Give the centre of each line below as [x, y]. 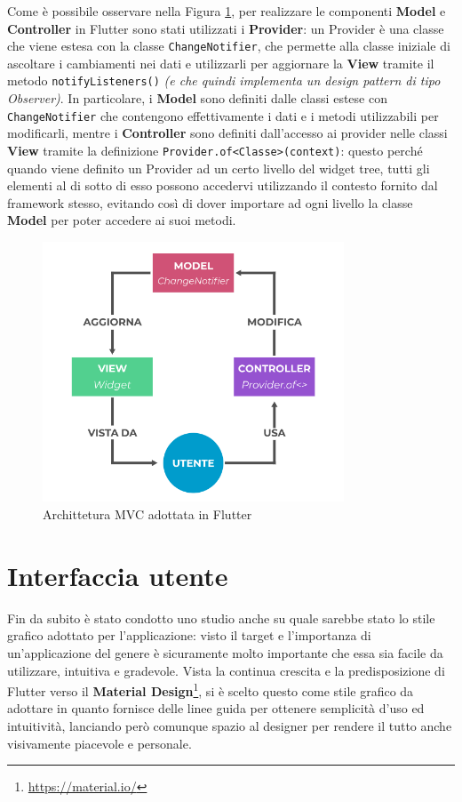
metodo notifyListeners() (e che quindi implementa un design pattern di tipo [224, 80]
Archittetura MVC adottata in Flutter [147, 514]
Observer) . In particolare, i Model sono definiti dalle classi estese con [197, 98]
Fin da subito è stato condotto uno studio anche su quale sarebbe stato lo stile [221, 618]
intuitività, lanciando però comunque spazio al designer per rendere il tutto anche [230, 725]
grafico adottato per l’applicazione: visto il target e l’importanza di [189, 635]
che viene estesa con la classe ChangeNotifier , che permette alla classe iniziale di [229, 46]
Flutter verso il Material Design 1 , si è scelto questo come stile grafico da [211, 690]
